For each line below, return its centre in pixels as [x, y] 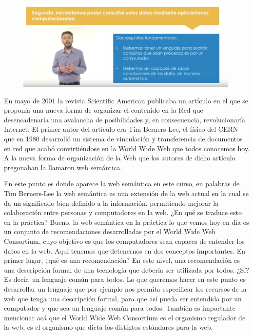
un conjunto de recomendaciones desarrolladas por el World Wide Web [110, 231]
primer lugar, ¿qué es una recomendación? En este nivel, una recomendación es [122, 260]
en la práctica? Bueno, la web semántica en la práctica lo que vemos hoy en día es [126, 222]
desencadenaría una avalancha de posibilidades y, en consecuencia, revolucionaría [125, 119]
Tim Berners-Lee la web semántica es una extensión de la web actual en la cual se [126, 193]
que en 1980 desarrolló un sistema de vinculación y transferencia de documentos [123, 139]
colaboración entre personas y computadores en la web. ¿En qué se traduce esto [123, 212]
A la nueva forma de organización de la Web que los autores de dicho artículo [120, 158]
